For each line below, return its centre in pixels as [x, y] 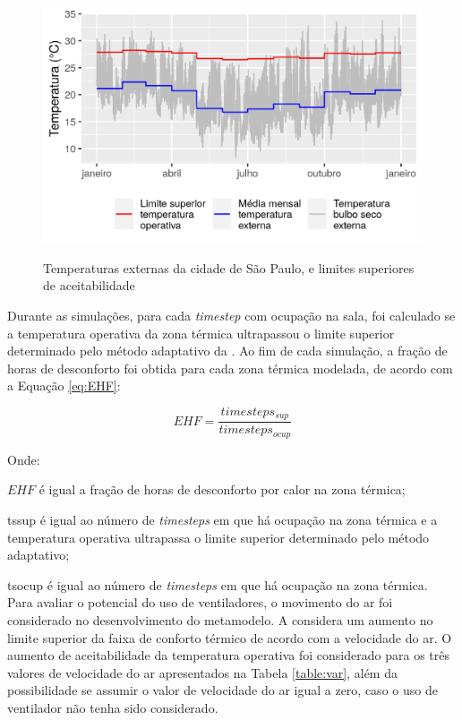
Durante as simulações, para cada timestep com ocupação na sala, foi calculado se [231, 315]
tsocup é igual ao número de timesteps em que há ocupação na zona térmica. [218, 584]
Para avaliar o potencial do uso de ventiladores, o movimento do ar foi [200, 602]
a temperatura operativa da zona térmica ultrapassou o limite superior [201, 333]
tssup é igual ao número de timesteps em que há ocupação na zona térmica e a [222, 520]
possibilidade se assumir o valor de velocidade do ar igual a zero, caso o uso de [222, 690]
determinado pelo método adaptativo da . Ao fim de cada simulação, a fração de [227, 351]
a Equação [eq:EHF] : [64, 386]
